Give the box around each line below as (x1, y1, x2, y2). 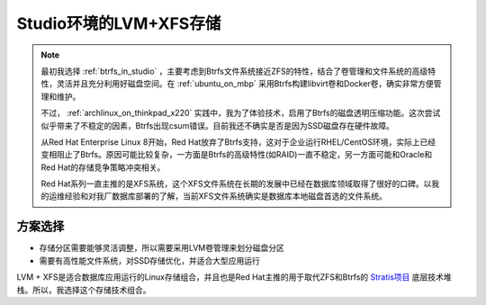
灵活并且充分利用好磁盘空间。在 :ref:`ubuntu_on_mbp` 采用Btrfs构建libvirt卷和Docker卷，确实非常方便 (56, 78, 434, 89)
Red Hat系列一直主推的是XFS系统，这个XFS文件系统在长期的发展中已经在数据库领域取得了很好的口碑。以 (40, 178, 432, 189)
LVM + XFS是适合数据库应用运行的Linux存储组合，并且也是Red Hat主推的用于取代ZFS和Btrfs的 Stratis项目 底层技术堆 (16, 272, 452, 283)
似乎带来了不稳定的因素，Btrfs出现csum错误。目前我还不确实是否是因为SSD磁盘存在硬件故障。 (40, 120, 395, 130)
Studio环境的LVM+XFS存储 (16, 13, 221, 33)
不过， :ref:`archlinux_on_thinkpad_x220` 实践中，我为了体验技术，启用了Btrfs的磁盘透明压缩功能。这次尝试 (40, 108, 441, 119)
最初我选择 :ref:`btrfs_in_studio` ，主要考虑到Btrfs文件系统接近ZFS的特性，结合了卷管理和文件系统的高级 (40, 66, 428, 76)
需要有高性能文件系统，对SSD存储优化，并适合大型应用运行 (39, 255, 261, 265)
